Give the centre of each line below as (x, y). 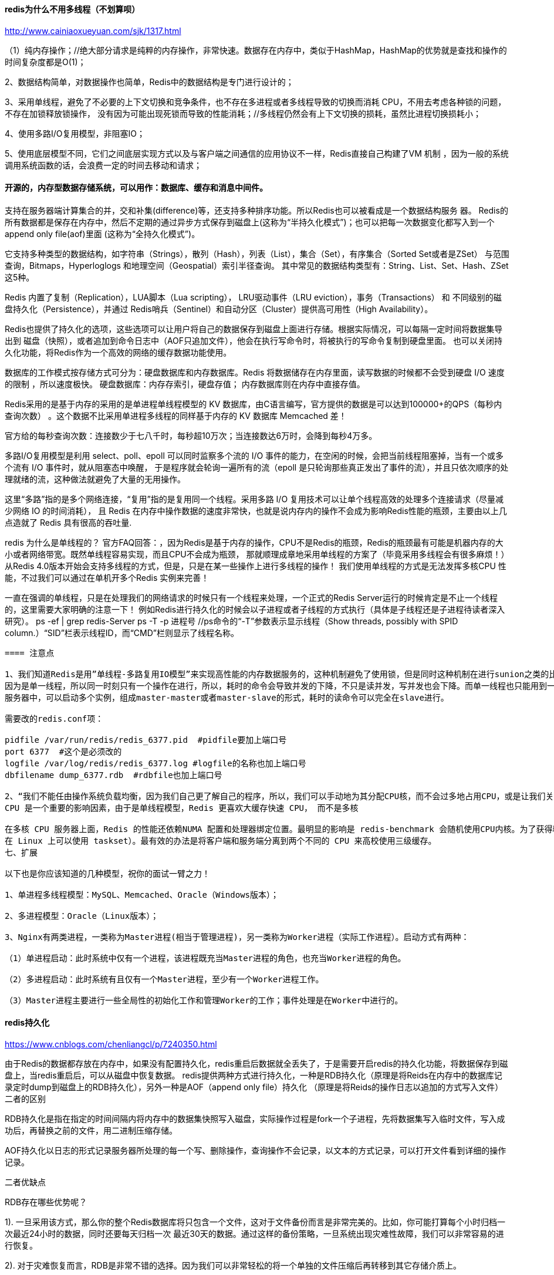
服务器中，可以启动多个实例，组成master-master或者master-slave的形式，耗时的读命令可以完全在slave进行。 (227, 697)
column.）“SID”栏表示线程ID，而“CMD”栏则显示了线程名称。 (122, 633)
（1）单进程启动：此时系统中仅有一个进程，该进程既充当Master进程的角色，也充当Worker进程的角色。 (205, 958)
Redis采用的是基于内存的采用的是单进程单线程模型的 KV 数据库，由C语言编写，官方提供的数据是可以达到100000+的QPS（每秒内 (254, 404)
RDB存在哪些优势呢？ (46, 1202)
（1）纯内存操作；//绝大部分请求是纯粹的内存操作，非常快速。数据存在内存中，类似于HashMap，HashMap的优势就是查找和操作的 (256, 50)
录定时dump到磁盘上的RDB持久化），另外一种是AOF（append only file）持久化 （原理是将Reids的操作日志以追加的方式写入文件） (254, 1087)
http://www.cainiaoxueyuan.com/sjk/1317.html (93, 31)
